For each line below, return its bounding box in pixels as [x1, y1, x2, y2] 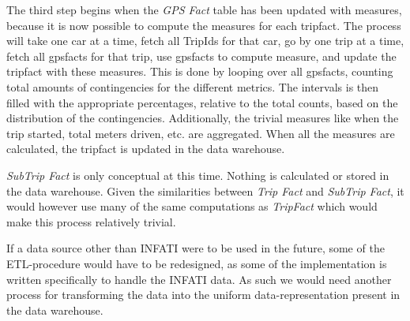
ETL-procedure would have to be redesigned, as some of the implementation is [6, 255, 387, 271]
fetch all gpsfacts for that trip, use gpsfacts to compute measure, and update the [6, 47, 397, 64]
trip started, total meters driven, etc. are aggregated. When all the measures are [6, 125, 395, 141]
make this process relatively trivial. [6, 213, 176, 230]
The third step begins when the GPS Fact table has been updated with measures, [6, 2, 402, 17]
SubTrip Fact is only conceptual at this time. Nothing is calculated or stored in [6, 166, 389, 183]
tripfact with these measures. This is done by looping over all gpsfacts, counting [6, 63, 393, 80]
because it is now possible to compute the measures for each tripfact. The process [6, 17, 401, 33]
